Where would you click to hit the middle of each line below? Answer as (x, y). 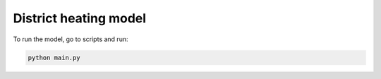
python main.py (54, 57)
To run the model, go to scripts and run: (71, 39)
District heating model (80, 18)
